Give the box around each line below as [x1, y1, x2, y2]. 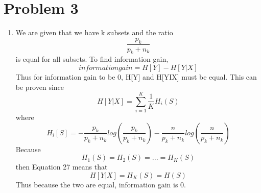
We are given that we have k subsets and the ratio [15, 27, 173, 38]
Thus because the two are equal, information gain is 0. [15, 179, 186, 190]
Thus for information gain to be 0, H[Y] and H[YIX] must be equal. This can [15, 71, 257, 82]
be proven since [15, 81, 64, 92]
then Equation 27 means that [15, 161, 108, 172]
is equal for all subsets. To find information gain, [15, 54, 169, 64]
